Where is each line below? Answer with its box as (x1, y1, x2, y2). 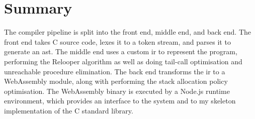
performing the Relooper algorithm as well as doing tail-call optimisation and (4, 56, 242, 66)
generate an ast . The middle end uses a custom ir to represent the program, (4, 46, 237, 57)
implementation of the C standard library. (4, 105, 133, 115)
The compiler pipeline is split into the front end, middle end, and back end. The (4, 27, 251, 37)
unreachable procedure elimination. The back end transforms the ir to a (4, 66, 225, 76)
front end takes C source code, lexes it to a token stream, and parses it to (4, 36, 231, 47)
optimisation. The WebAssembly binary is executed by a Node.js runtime (4, 85, 230, 96)
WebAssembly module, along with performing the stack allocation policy (4, 76, 228, 86)
